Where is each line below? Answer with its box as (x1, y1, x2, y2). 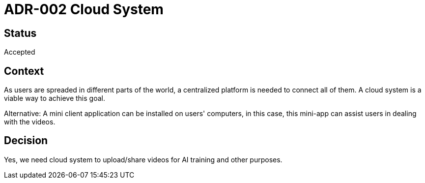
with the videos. (4, 118, 56, 126)
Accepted (4, 48, 35, 57)
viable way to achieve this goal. (4, 94, 105, 103)
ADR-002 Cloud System (4, 1, 164, 18)
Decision (4, 134, 48, 147)
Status (4, 27, 37, 39)
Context (4, 64, 44, 77)
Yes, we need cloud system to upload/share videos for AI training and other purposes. (4, 155, 283, 164)
